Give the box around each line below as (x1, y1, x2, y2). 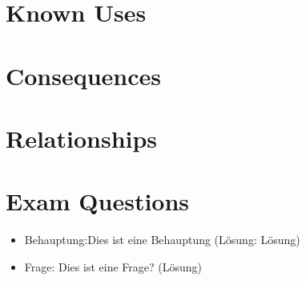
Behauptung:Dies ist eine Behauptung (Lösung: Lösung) (24, 231, 300, 248)
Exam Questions (6, 185, 190, 218)
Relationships (6, 121, 158, 154)
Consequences (6, 59, 162, 92)
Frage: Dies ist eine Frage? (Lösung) (24, 258, 202, 275)
